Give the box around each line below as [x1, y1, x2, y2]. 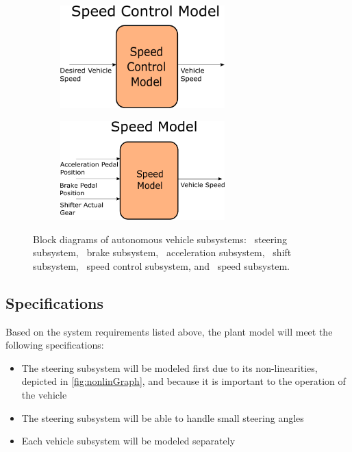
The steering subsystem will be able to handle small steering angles [21, 410, 304, 425]
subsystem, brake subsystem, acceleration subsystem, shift [33, 245, 292, 260]
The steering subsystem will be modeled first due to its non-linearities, [21, 360, 318, 375]
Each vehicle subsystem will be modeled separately [21, 434, 236, 448]
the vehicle [21, 387, 67, 401]
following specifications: [5, 338, 104, 352]
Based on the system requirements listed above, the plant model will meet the [5, 324, 333, 338]
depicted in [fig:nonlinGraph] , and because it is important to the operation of [21, 374, 346, 388]
